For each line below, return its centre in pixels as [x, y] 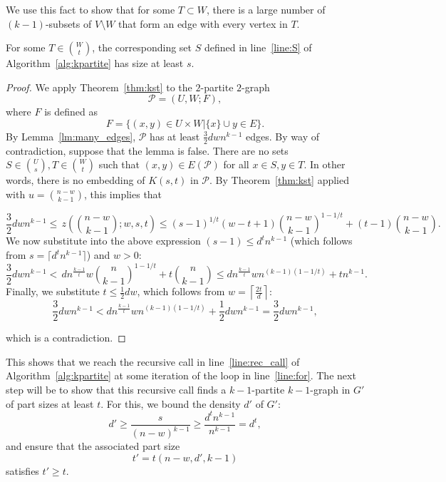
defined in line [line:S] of [258, 47]
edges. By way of [282, 136]
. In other [325, 164]
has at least [175, 136]
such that [119, 164]
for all [236, 164]
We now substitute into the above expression [103, 241]
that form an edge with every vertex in [203, 23]
